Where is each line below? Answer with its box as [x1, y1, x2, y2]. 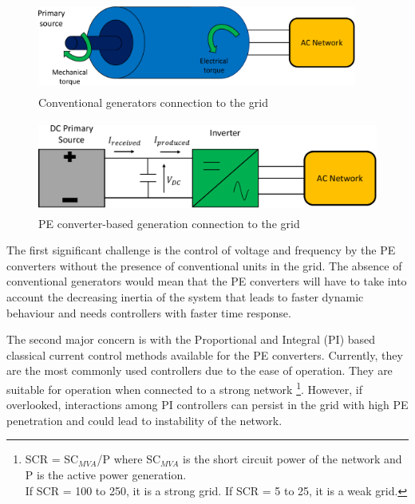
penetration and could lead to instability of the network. [6, 411, 283, 428]
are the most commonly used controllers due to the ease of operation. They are [6, 362, 393, 379]
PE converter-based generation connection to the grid [38, 215, 300, 231]
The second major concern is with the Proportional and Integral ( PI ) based [6, 331, 376, 348]
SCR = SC [25, 451, 79, 467]
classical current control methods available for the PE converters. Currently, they [6, 346, 403, 363]
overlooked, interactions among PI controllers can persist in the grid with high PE [6, 396, 409, 413]
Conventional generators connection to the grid [38, 93, 268, 110]
